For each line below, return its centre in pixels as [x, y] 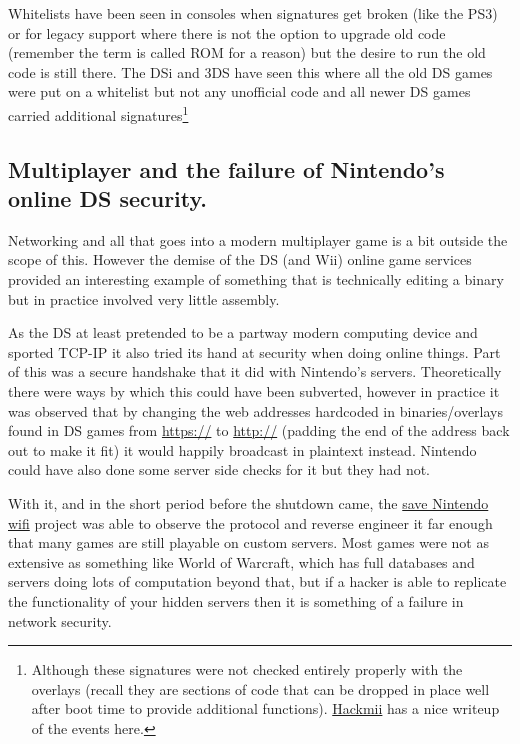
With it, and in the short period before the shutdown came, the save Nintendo [248, 502]
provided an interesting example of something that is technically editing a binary [256, 279]
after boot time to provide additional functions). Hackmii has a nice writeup [265, 708]
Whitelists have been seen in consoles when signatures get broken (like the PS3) [253, 13]
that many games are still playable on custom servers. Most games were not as [248, 542]
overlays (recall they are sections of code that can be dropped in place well [260, 688]
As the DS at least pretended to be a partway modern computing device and [243, 332]
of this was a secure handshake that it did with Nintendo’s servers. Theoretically [255, 371]
